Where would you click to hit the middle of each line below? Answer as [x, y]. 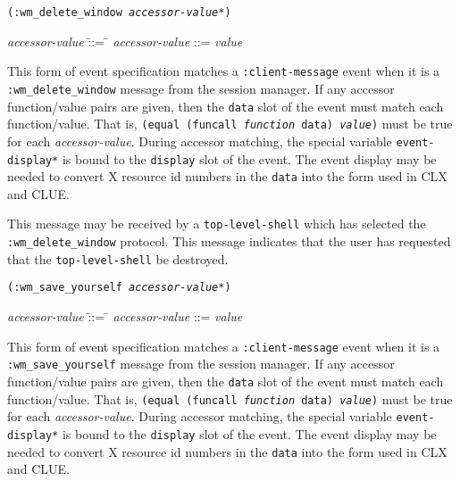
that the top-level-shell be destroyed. [118, 258]
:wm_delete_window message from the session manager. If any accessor [201, 88]
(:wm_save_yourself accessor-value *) [119, 288]
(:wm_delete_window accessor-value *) [119, 12]
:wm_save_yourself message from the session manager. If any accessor [201, 364]
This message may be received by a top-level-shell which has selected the [217, 224]
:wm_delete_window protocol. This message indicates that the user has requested [229, 241]
